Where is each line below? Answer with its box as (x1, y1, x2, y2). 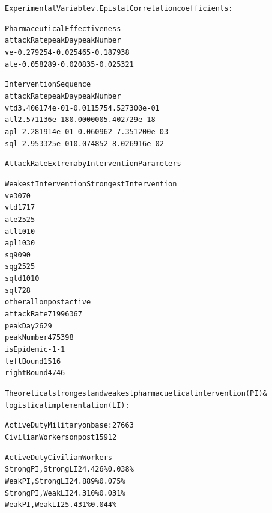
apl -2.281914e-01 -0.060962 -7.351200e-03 (5, 127, 169, 136)
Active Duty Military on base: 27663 (5, 421, 134, 430)
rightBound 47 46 (5, 369, 65, 378)
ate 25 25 (5, 215, 35, 224)
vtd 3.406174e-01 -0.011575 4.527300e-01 (5, 103, 160, 112)
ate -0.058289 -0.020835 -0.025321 (5, 60, 134, 69)
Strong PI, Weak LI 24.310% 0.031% (5, 488, 125, 497)
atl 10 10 (5, 227, 35, 236)
